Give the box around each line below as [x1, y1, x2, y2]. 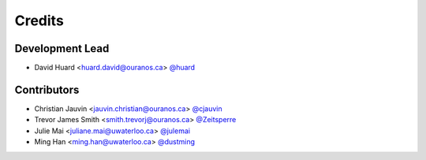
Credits [14, 12, 65, 29]
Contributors [14, 83, 80, 96]
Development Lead [14, 42, 110, 55]
